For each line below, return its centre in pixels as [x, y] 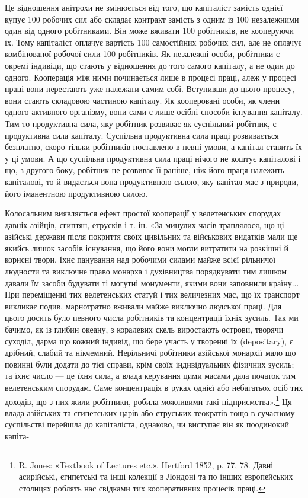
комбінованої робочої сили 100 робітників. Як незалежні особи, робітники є [142, 54]
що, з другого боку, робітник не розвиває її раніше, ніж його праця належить [145, 170]
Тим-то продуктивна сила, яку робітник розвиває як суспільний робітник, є [141, 123]
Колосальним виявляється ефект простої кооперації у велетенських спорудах [143, 213]
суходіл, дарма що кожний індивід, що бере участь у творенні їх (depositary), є [149, 341]
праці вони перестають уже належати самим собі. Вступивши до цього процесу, [150, 89]
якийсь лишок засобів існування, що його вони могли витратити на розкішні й [147, 248]
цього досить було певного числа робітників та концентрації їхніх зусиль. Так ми [152, 317]
